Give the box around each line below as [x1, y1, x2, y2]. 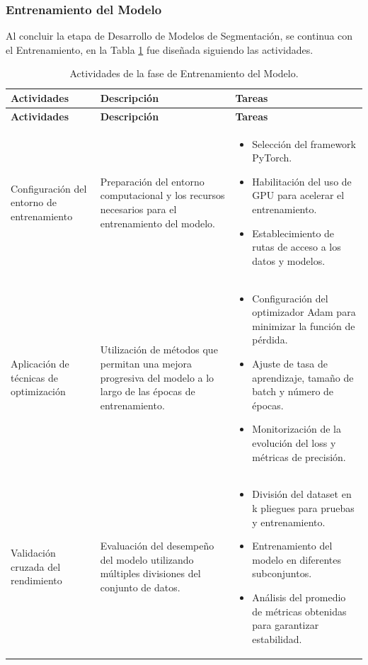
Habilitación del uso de [252, 174, 352, 188]
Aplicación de [11, 356, 69, 371]
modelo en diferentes [252, 552, 342, 567]
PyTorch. [252, 150, 292, 165]
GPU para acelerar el [252, 188, 345, 203]
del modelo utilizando [100, 552, 194, 567]
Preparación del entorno [100, 174, 205, 188]
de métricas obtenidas [252, 603, 347, 618]
